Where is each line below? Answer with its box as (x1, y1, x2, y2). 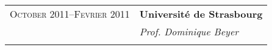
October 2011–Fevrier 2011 (10, 7, 130, 21)
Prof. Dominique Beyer (139, 24, 238, 38)
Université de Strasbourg (139, 7, 263, 21)
